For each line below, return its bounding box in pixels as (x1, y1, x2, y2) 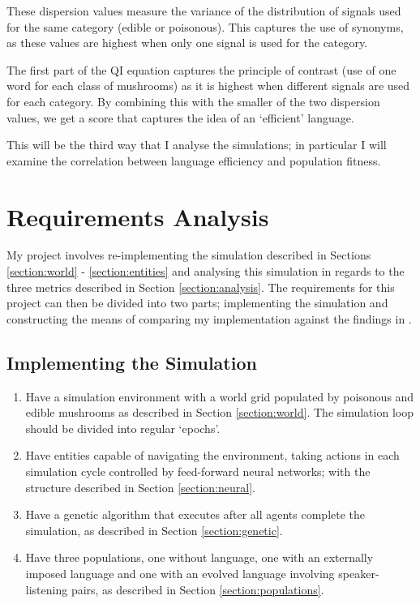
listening (25, 580, 68, 598)
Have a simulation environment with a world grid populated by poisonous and (25, 388, 414, 405)
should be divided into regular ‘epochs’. (25, 419, 221, 436)
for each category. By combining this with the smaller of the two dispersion (6, 92, 380, 109)
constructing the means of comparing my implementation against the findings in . (6, 310, 412, 327)
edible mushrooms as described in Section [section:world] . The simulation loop (25, 404, 414, 421)
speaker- (338, 564, 379, 581)
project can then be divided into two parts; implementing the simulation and (6, 294, 388, 311)
